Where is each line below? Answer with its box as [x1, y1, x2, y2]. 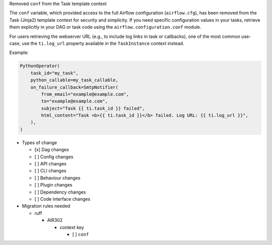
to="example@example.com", [41, 98, 108, 104]
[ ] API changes [34, 161, 66, 166]
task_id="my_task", [30, 70, 79, 76]
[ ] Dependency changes [34, 189, 86, 195]
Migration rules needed [22, 203, 71, 209]
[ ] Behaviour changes [34, 174, 81, 181]
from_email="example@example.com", [41, 91, 129, 97]
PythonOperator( [20, 63, 60, 69]
